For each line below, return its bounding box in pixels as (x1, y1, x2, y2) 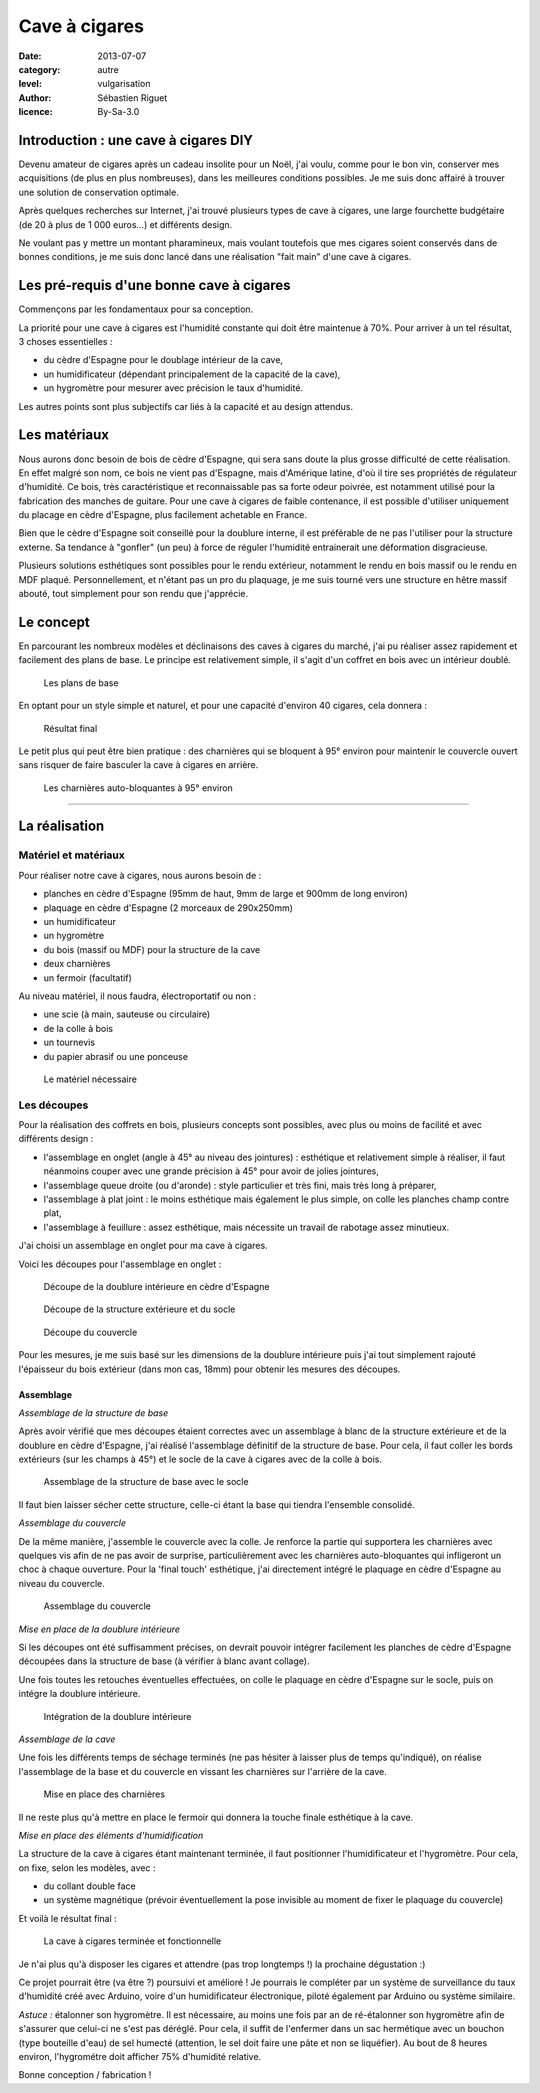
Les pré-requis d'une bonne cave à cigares (18, 277, 291, 294)
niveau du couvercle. (18, 1577, 105, 1589)
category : (18, 63, 61, 75)
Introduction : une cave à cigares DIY (18, 131, 254, 149)
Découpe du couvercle (43, 1326, 138, 1338)
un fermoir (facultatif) (43, 971, 132, 984)
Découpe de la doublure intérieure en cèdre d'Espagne (43, 1280, 270, 1292)
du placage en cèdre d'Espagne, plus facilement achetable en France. (18, 509, 307, 521)
